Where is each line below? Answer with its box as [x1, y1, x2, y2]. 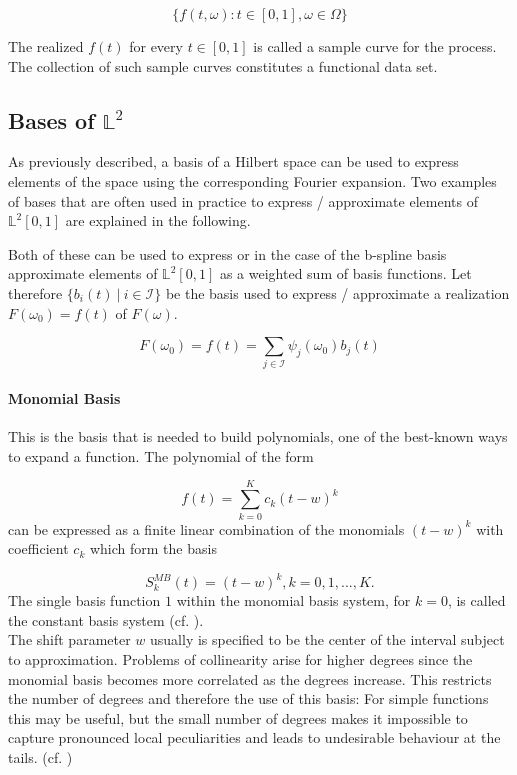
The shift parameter [8, 629, 131, 650]
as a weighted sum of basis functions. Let [219, 263, 472, 284]
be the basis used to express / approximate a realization [165, 282, 510, 303]
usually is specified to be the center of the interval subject [150, 629, 505, 650]
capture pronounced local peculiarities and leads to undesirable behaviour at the [8, 727, 501, 748]
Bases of [8, 104, 95, 135]
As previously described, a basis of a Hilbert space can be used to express [8, 151, 459, 172]
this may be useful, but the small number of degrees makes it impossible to [8, 707, 468, 728]
